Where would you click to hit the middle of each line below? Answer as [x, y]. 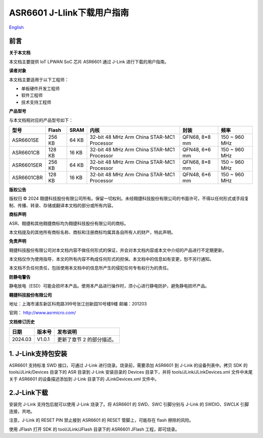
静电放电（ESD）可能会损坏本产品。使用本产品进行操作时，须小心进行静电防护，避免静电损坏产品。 [109, 286]
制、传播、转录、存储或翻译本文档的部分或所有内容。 [62, 205]
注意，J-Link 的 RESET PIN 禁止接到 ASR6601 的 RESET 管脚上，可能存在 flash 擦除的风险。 [101, 420]
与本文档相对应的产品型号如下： [41, 120]
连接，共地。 [22, 411]
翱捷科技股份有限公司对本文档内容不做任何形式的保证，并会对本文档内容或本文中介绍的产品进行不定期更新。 [118, 250]
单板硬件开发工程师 [40, 89]
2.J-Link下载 [28, 393]
